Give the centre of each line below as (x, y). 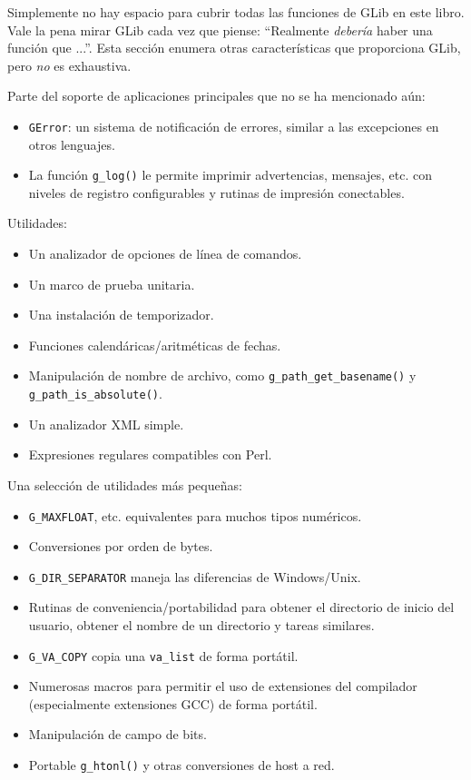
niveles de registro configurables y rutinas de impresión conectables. (216, 192)
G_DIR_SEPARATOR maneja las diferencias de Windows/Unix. (195, 576)
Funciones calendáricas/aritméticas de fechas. (155, 345)
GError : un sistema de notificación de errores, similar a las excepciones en (234, 126)
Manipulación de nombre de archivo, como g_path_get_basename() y (222, 375)
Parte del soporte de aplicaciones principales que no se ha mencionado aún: (216, 96)
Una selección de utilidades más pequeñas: (125, 484)
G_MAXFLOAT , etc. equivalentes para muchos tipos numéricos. (195, 515)
